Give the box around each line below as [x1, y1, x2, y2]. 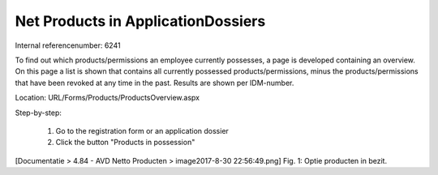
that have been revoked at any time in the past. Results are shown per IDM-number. [15, 78, 294, 87]
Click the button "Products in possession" [55, 138, 195, 147]
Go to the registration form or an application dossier [55, 126, 229, 135]
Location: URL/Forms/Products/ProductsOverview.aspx [15, 93, 200, 103]
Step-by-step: [15, 108, 62, 117]
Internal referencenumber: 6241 [15, 41, 121, 50]
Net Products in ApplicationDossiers [15, 12, 266, 30]
